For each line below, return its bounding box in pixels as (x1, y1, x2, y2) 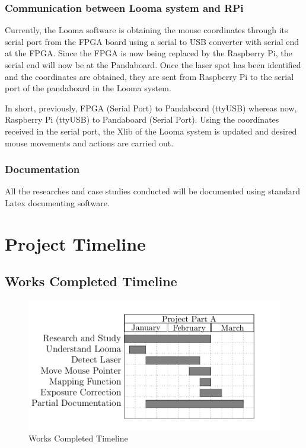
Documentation (5, 162, 80, 177)
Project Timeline (5, 231, 146, 255)
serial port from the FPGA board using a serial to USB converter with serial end (5, 35, 299, 47)
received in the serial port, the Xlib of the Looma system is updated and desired (5, 124, 297, 137)
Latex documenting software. (5, 196, 110, 209)
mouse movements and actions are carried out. (5, 136, 174, 149)
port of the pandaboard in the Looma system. (5, 82, 171, 94)
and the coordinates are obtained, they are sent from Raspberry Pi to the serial (5, 70, 294, 82)
